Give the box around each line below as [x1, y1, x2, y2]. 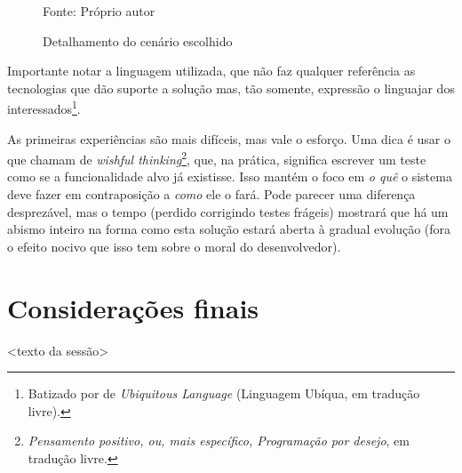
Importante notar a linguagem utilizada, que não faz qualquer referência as [7, 61, 416, 80]
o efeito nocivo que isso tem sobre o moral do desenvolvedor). [7, 236, 341, 255]
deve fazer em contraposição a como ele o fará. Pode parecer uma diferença [7, 185, 416, 204]
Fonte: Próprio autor [43, 2, 155, 20]
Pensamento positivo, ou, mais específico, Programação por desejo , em [28, 431, 410, 450]
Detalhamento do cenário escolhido [43, 31, 233, 50]
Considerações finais [7, 289, 259, 325]
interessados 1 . [7, 97, 81, 118]
